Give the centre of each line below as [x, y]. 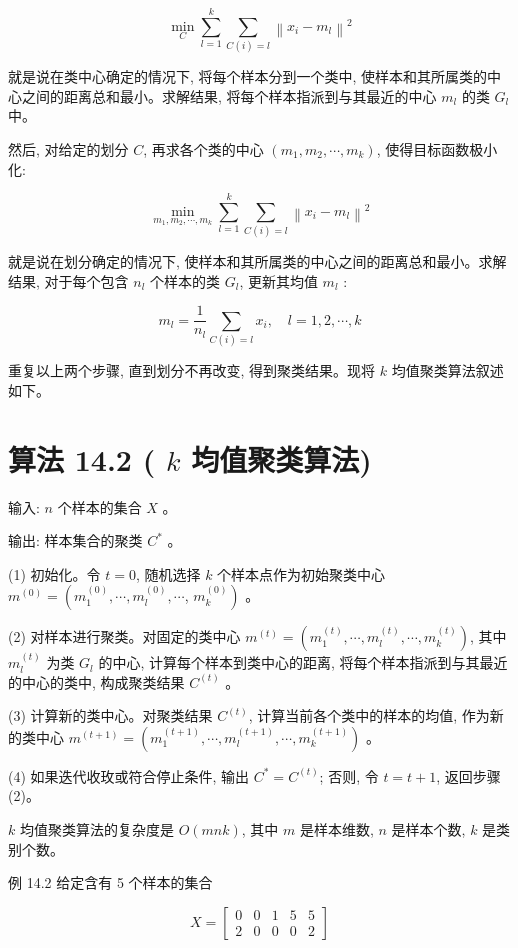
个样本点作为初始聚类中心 [301, 573]
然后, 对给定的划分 [68, 148]
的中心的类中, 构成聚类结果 [96, 681]
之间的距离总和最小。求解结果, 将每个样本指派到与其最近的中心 [229, 95]
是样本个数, [428, 829]
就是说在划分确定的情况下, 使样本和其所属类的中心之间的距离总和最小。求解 [257, 261]
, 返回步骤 [468, 775]
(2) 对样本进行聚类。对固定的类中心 [124, 636]
